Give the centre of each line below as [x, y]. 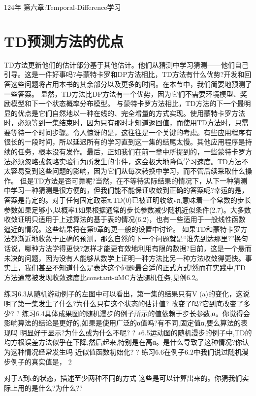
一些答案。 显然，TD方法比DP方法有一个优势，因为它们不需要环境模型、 [122, 93]
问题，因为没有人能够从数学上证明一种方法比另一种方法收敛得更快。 [135, 258]
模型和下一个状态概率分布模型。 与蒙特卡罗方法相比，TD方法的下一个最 [127, 103]
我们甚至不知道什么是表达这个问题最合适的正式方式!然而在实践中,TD [135, 268]
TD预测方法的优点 [64, 41]
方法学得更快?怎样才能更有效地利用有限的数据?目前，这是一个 [138, 248]
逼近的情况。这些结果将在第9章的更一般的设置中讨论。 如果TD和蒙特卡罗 [122, 229]
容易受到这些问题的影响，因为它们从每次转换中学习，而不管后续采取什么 [128, 171]
